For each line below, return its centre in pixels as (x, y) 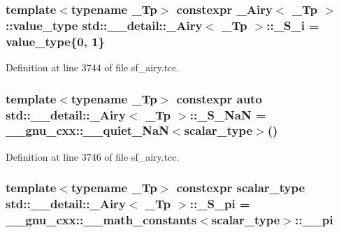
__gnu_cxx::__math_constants (101, 220)
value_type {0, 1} (55, 41)
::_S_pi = (220, 204)
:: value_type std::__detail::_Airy (104, 25)
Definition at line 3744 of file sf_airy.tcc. (93, 67)
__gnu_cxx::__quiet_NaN (87, 130)
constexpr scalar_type (241, 188)
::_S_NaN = (228, 114)
